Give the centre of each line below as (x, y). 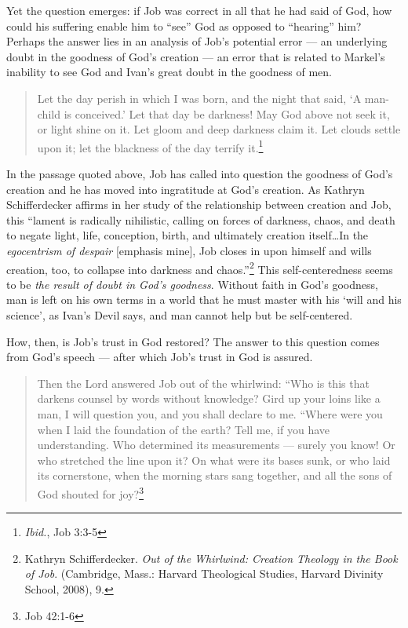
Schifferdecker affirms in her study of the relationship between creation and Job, (199, 204)
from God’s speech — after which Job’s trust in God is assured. (160, 357)
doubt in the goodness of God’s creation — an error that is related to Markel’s (196, 56)
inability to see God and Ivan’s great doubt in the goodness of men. (169, 72)
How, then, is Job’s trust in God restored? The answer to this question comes (193, 341)
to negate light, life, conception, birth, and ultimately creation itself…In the (188, 235)
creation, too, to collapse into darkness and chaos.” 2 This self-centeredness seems (200, 268)
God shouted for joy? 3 (90, 492)
